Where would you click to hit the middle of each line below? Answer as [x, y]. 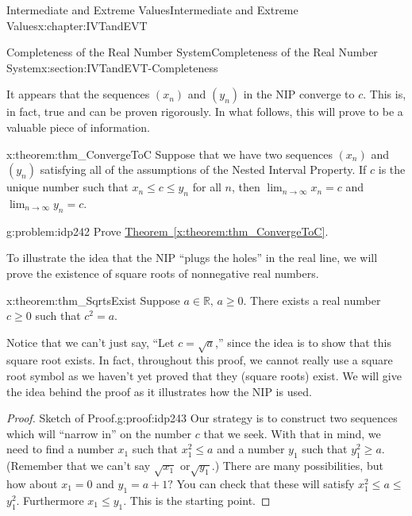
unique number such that [67, 187]
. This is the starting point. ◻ [197, 500]
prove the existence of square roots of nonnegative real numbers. [163, 273]
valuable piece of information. [78, 127]
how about [32, 484]
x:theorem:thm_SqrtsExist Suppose [93, 300]
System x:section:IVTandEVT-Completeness [112, 67]
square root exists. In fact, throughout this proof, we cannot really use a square [200, 360]
